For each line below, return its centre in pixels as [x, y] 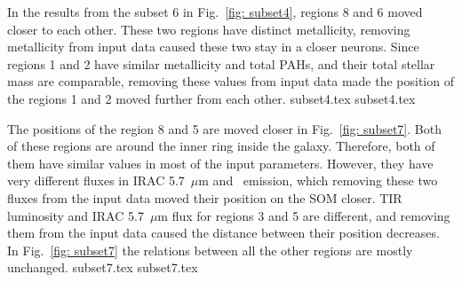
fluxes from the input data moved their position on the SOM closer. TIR [205, 197]
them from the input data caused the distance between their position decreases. [223, 233]
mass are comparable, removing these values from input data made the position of [231, 81]
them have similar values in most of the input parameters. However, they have [220, 163]
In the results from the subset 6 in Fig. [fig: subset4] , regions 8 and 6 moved [215, 12]
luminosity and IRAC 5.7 [76, 215]
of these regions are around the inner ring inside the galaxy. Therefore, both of [221, 146]
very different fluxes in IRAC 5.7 [96, 180]
